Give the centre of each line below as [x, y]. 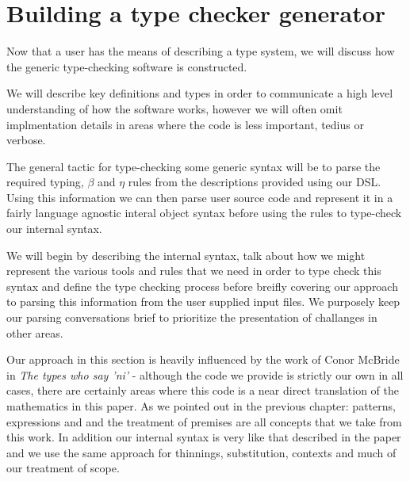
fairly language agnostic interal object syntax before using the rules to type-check [204, 213]
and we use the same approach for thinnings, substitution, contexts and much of [201, 452]
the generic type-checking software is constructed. [127, 66]
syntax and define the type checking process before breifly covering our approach [202, 286]
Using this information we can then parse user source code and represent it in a [200, 197]
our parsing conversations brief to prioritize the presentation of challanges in [192, 317]
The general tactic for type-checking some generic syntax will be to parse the [194, 166]
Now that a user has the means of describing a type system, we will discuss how [201, 51]
